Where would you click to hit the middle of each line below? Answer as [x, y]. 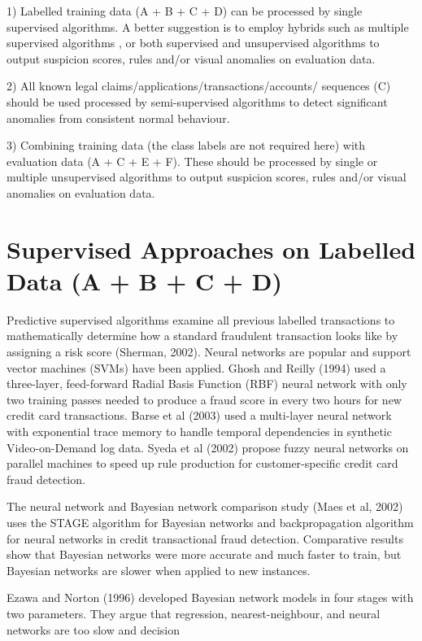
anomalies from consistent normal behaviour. [118, 118]
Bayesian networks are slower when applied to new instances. [159, 570]
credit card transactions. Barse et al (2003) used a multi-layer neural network [199, 415]
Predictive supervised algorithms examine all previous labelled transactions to [201, 319]
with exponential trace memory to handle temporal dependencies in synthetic [199, 431]
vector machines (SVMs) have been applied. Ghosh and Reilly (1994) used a [196, 367]
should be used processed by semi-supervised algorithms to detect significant [197, 101]
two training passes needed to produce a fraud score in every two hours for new [204, 399]
